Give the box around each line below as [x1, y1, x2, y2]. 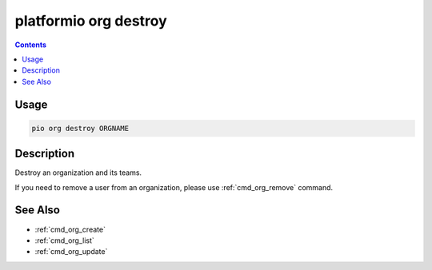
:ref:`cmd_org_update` [34, 247, 108, 256]
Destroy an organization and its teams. [14, 168, 142, 177]
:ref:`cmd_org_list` [34, 236, 95, 245]
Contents [14, 40, 47, 50]
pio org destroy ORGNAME [31, 124, 130, 133]
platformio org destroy [14, 12, 167, 30]
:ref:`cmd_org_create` [34, 224, 106, 234]
